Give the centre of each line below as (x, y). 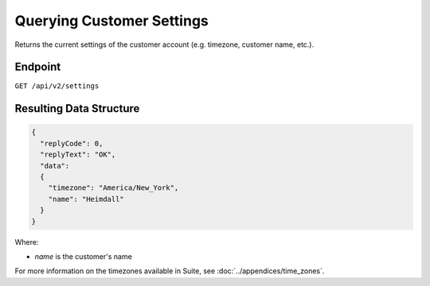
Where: (27, 242)
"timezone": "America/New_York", (113, 188)
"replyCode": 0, (72, 143)
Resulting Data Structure (77, 108)
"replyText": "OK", (78, 155)
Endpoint (38, 67)
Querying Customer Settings (111, 21)
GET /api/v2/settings (57, 86)
